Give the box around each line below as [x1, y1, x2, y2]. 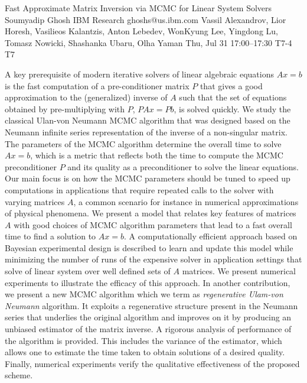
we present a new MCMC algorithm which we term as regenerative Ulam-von [5, 288, 283, 300]
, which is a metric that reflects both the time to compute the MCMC [30, 149, 283, 161]
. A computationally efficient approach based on [123, 230, 298, 242]
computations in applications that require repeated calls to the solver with [5, 183, 274, 196]
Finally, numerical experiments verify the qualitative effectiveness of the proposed [5, 357, 300, 369]
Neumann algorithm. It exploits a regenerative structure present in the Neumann [5, 299, 298, 311]
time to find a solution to [5, 230, 96, 242]
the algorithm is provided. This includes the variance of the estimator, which [5, 334, 282, 346]
